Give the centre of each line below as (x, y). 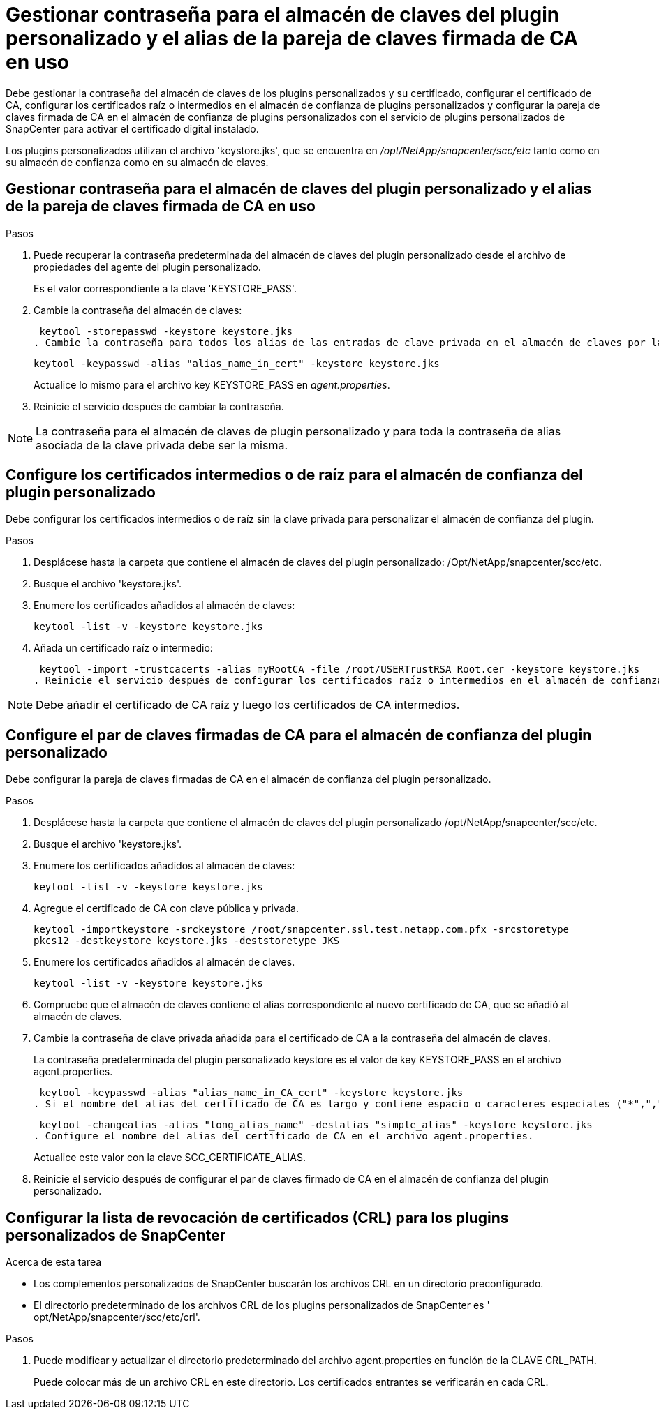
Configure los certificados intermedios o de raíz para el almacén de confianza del (294, 475)
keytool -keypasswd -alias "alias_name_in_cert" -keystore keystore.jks (237, 363)
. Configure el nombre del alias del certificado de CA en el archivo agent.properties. (284, 1136)
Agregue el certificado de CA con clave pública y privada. (166, 908)
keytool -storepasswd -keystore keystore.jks (166, 331)
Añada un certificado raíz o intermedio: (123, 648)
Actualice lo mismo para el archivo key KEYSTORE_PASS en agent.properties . (212, 384)
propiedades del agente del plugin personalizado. (147, 267)
